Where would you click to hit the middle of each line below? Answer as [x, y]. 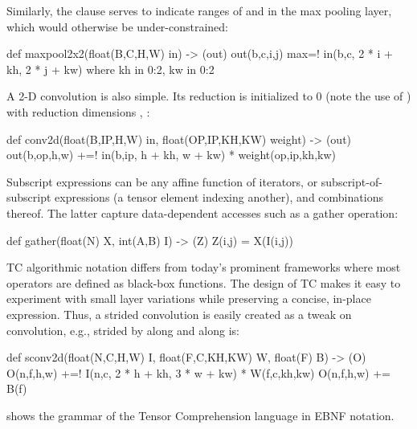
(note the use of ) [368, 96]
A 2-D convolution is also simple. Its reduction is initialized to [159, 96]
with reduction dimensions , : [78, 111]
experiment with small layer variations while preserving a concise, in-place [189, 298]
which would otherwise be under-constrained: [118, 26]
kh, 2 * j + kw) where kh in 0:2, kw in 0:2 [110, 69]
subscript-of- [352, 181]
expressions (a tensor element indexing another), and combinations [219, 197]
